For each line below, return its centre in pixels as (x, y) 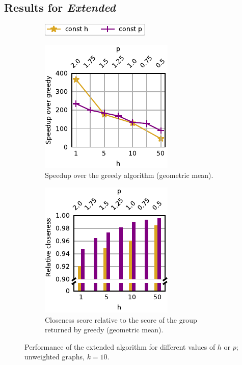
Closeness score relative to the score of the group (121, 319)
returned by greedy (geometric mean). (104, 330)
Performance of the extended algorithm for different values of (120, 346)
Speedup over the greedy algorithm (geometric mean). (129, 175)
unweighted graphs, (55, 357)
